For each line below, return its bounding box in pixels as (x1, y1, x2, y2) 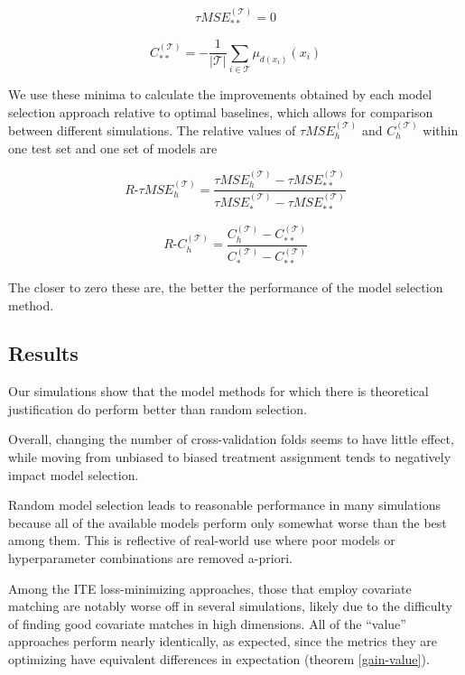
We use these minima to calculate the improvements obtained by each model (8, 85, 432, 104)
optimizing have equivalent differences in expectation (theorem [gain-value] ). (8, 650, 430, 669)
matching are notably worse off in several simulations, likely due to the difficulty (8, 596, 452, 615)
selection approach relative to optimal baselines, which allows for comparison (8, 102, 433, 121)
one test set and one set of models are (8, 138, 218, 157)
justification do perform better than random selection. (8, 399, 307, 418)
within (423, 121, 459, 140)
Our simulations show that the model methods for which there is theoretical (8, 382, 429, 401)
